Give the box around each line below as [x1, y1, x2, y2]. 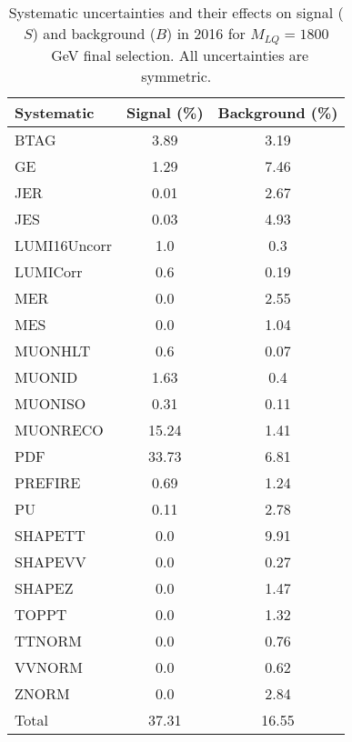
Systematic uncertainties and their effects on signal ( [8, 2, 344, 23]
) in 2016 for [166, 23, 246, 44]
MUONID [15, 366, 78, 387]
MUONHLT [15, 339, 91, 361]
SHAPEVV [15, 550, 86, 572]
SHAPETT [15, 524, 85, 546]
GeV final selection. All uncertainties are [51, 44, 309, 65]
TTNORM [15, 629, 83, 651]
